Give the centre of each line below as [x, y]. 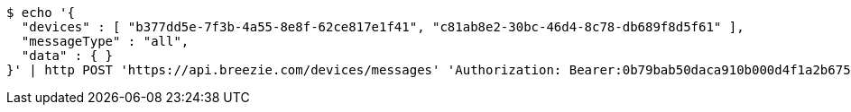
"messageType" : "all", [105, 41]
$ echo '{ [41, 13]
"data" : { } [67, 56]
